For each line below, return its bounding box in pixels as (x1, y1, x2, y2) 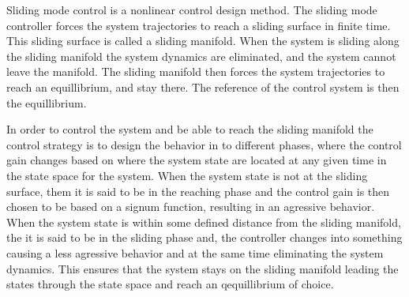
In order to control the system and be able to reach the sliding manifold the (6, 121, 373, 137)
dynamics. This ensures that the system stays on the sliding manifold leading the (6, 260, 399, 276)
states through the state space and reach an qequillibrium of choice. (6, 276, 334, 292)
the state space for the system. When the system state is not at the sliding (6, 167, 368, 183)
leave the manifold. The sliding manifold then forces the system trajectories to (6, 63, 385, 80)
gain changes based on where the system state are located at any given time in (6, 152, 387, 168)
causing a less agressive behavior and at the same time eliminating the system (6, 244, 384, 261)
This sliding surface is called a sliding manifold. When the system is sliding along (6, 32, 400, 49)
